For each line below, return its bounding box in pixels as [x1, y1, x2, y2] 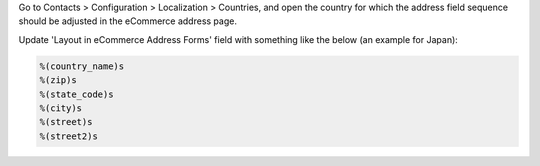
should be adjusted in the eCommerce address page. [18, 15, 237, 27]
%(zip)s [39, 75, 77, 86]
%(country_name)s [39, 60, 125, 72]
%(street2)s [39, 130, 99, 142]
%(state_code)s [39, 88, 114, 100]
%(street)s [39, 116, 93, 128]
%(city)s [39, 102, 83, 114]
